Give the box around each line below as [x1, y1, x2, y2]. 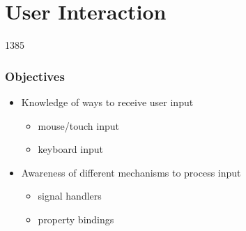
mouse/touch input [38, 118, 119, 133]
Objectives [5, 67, 65, 84]
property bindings [38, 211, 114, 226]
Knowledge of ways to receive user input [21, 94, 194, 109]
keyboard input [38, 142, 104, 156]
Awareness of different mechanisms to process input [21, 165, 241, 179]
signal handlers [38, 188, 102, 203]
